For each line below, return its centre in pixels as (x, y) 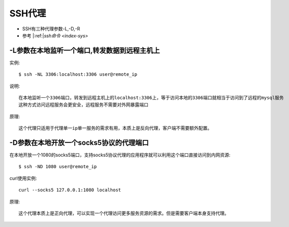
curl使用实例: (23, 178)
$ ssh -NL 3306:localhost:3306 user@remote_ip (78, 75)
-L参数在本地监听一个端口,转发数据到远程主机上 (85, 50)
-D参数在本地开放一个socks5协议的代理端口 (79, 143)
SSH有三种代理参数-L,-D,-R (51, 29)
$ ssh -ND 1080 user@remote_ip (58, 167)
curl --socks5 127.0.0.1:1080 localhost (70, 190)
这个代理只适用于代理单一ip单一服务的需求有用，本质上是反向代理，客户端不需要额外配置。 (115, 128)
